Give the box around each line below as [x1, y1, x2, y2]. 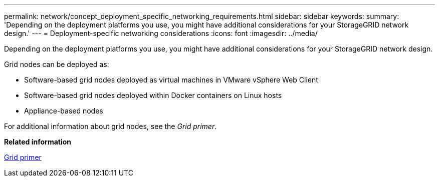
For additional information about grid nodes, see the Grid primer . [4, 122, 217, 130]
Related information [4, 137, 72, 146]
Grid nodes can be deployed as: [4, 60, 109, 68]
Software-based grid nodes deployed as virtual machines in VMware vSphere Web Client [24, 75, 318, 84]
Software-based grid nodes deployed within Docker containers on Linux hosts [24, 91, 282, 99]
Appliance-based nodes [24, 106, 103, 115]
